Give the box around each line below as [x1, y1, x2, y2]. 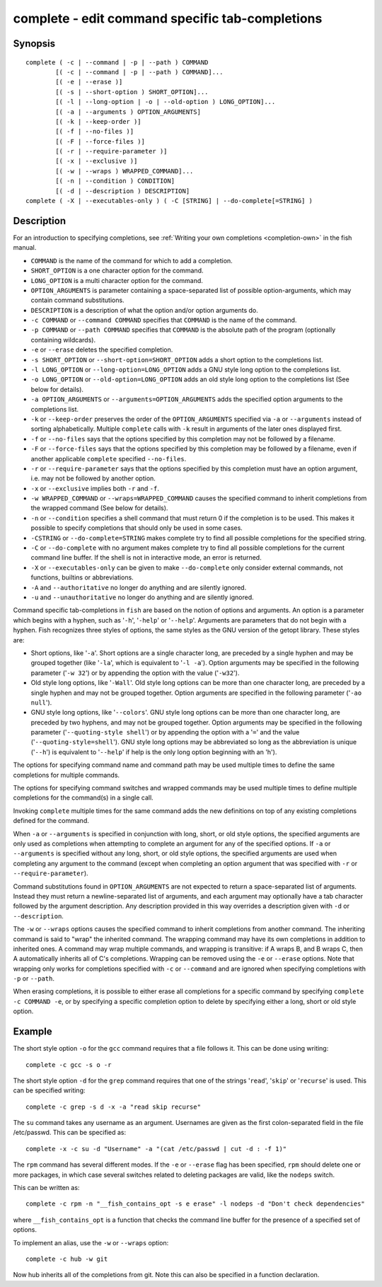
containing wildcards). [30, 335, 95, 344]
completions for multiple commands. [13, 771, 120, 779]
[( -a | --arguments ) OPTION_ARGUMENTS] [55, 108, 202, 116]
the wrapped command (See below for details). [30, 504, 168, 512]
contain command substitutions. [30, 296, 125, 304]
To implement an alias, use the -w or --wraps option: [13, 1238, 169, 1247]
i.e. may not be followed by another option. [30, 474, 156, 483]
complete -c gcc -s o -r [25, 1061, 112, 1068]
